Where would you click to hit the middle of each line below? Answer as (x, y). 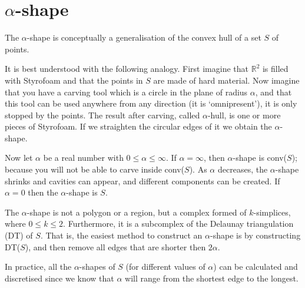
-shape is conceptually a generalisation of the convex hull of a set (144, 37)
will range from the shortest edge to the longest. (212, 278)
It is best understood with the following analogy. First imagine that (127, 69)
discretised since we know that (59, 278)
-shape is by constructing (256, 235)
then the (43, 192)
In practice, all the (38, 267)
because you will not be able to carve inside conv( (95, 169)
